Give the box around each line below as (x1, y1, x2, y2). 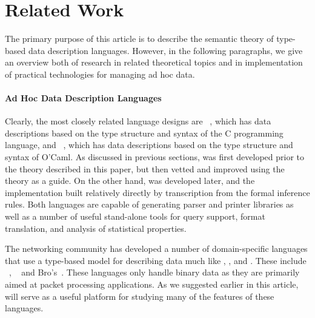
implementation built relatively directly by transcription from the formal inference (5, 186, 310, 198)
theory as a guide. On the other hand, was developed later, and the (5, 174, 255, 187)
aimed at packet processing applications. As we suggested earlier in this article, (5, 278, 299, 291)
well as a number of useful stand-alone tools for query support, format (5, 210, 265, 223)
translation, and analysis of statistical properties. (5, 222, 187, 234)
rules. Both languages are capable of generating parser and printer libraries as (5, 198, 294, 211)
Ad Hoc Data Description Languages (5, 92, 162, 104)
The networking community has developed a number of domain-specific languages (5, 242, 308, 255)
